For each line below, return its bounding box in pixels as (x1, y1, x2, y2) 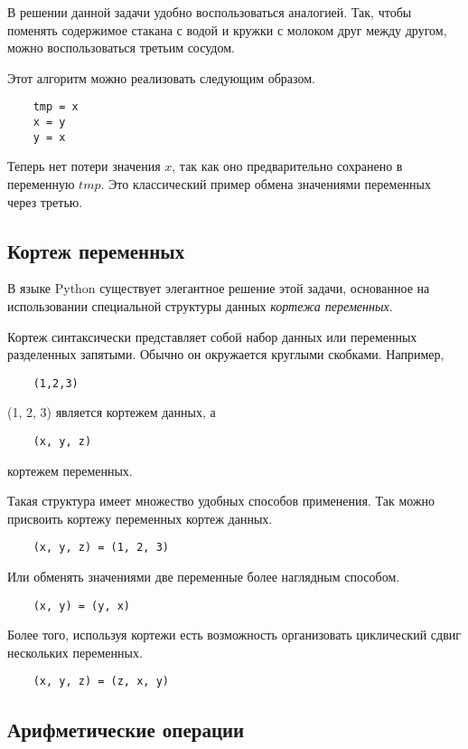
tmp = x (33, 100, 79, 114)
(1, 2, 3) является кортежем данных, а (7, 403, 216, 422)
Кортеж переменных (7, 236, 185, 264)
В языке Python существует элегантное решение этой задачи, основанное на (7, 279, 430, 298)
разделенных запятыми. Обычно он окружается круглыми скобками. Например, (7, 345, 445, 364)
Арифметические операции (7, 715, 245, 743)
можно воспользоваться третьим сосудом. (7, 38, 235, 57)
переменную (7, 174, 75, 193)
